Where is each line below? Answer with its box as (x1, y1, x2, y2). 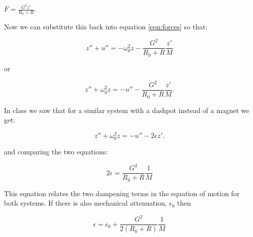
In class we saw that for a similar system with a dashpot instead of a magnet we (4, 105, 250, 115)
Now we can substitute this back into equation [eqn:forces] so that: (4, 21, 208, 32)
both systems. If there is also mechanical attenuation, (4, 198, 167, 208)
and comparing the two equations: (4, 146, 108, 156)
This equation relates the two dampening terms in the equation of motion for (4, 188, 240, 198)
